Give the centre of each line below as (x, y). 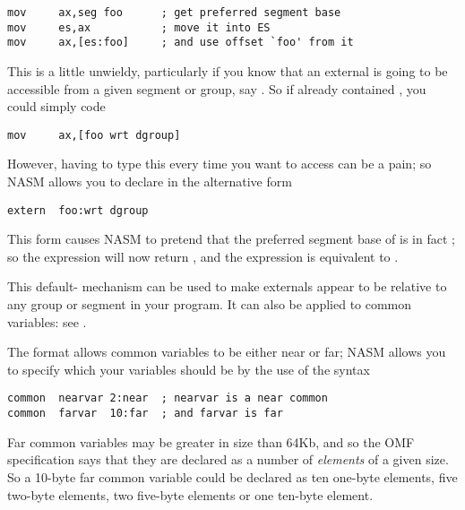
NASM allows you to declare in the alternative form (150, 181)
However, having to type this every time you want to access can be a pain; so (220, 164)
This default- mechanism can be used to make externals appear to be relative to (227, 286)
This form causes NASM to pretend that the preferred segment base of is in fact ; (231, 239)
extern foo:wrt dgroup (78, 210)
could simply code (56, 106)
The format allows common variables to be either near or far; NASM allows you (227, 352)
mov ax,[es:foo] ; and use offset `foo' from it (181, 43)
